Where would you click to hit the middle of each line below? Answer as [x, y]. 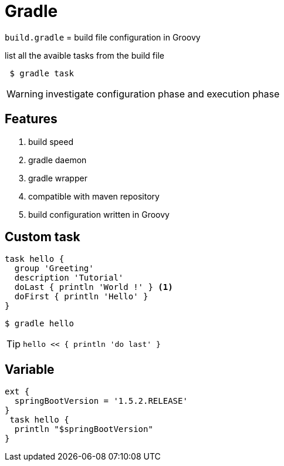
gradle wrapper [58, 178]
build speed [51, 141]
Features [31, 119]
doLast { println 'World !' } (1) [94, 287]
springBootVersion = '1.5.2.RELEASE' [101, 401]
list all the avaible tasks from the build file [84, 55]
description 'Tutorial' [69, 278]
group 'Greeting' [54, 269]
